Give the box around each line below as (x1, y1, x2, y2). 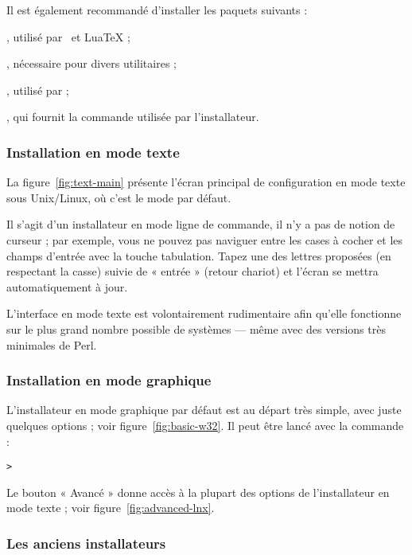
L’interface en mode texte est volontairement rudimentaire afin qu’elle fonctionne (6, 305, 402, 322)
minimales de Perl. (6, 336, 97, 353)
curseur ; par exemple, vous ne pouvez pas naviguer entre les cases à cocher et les (6, 231, 403, 248)
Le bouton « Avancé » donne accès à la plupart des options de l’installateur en (6, 483, 390, 500)
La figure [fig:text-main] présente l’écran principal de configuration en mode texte (6, 174, 406, 190)
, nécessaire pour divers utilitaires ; (6, 55, 177, 72)
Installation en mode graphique (6, 370, 212, 390)
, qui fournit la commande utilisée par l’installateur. (6, 108, 259, 125)
